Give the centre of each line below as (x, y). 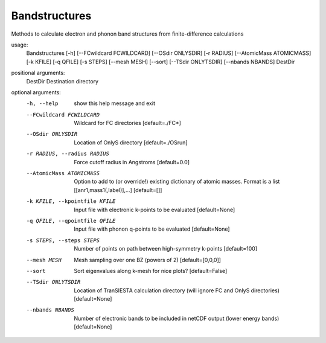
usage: (20, 45)
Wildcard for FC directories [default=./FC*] (127, 123)
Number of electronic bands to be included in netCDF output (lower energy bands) (177, 318)
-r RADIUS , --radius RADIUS (68, 154)
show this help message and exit (114, 103)
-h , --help (42, 104)
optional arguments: (36, 92)
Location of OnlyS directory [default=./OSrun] (131, 143)
